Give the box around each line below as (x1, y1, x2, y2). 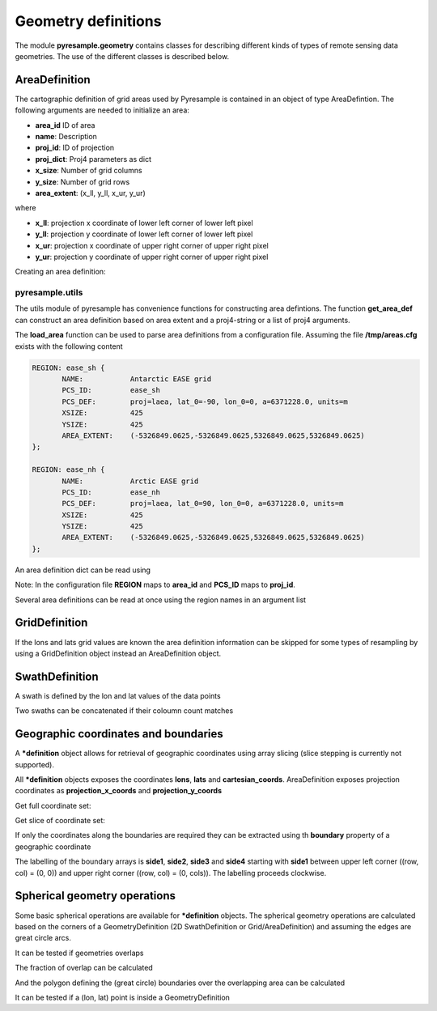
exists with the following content (15, 341, 123, 351)
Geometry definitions (15, 12, 162, 30)
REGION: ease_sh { (32, 363, 105, 372)
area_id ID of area (35, 120, 95, 130)
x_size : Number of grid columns (35, 166, 142, 176)
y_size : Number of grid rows (35, 176, 130, 186)
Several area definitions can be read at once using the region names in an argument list (15, 595, 307, 605)
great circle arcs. (15, 933, 72, 943)
